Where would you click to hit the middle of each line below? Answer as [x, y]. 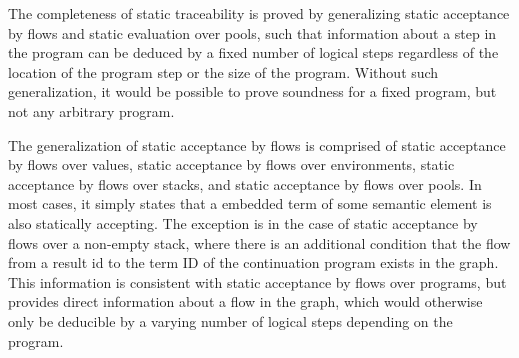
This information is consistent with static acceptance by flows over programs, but [257, 281]
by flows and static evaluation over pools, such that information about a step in [252, 32]
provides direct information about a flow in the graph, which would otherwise [245, 301]
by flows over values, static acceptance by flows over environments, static [231, 164]
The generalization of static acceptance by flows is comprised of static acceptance [257, 144]
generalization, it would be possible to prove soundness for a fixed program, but [252, 91]
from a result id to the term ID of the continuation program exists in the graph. [253, 262]
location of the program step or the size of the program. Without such [223, 71]
